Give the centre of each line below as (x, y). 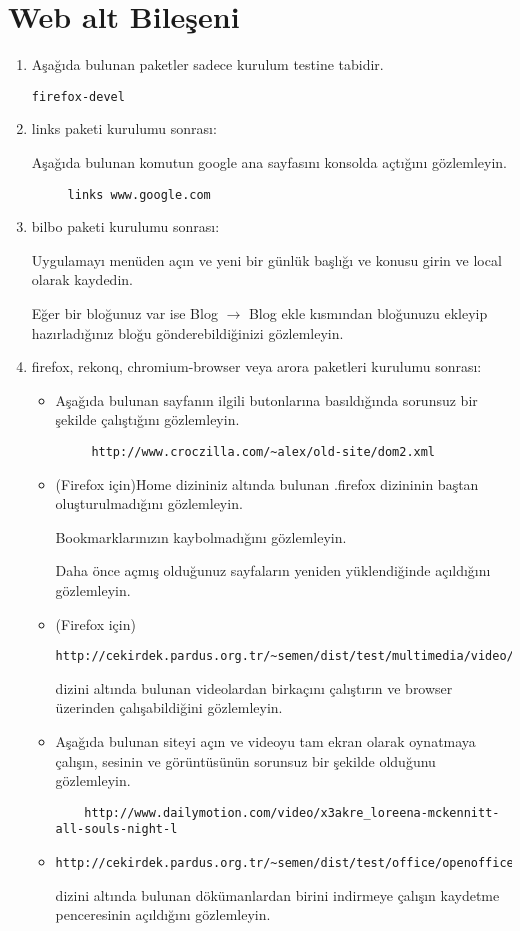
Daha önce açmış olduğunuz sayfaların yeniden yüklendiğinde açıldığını (273, 570)
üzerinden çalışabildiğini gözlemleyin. (169, 707)
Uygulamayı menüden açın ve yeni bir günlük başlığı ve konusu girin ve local (266, 259)
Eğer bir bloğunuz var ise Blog (124, 313)
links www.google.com (139, 194)
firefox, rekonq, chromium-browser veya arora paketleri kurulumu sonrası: (256, 366)
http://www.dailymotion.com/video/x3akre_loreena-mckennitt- (292, 812)
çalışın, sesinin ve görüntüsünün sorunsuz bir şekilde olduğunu (245, 760)
